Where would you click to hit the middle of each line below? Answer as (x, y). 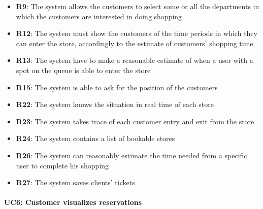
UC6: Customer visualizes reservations (73, 202)
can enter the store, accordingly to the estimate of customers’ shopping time (135, 43)
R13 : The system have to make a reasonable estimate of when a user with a (135, 60)
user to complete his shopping (62, 165)
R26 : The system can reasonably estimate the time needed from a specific (131, 155)
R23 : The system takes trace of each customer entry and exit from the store (135, 121)
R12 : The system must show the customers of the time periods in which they (137, 33)
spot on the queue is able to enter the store (83, 70)
